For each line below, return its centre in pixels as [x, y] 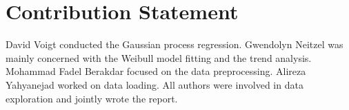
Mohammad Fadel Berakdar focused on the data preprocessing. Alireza [156, 71]
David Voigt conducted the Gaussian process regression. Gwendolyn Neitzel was [174, 44]
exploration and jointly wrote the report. [92, 98]
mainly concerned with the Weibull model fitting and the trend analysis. [159, 57]
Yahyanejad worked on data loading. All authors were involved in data [154, 84]
